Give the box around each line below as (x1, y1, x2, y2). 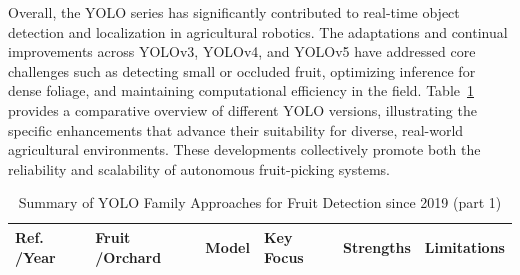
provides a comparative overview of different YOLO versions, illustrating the (8, 99, 477, 120)
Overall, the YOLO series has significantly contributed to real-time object (8, 2, 460, 22)
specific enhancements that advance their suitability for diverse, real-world (8, 119, 464, 140)
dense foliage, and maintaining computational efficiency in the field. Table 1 (8, 80, 474, 101)
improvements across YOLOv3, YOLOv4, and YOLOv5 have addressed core (8, 41, 476, 62)
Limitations (424, 236, 505, 257)
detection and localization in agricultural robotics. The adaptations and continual (8, 21, 508, 42)
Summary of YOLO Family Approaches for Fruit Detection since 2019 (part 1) (18, 192, 502, 213)
